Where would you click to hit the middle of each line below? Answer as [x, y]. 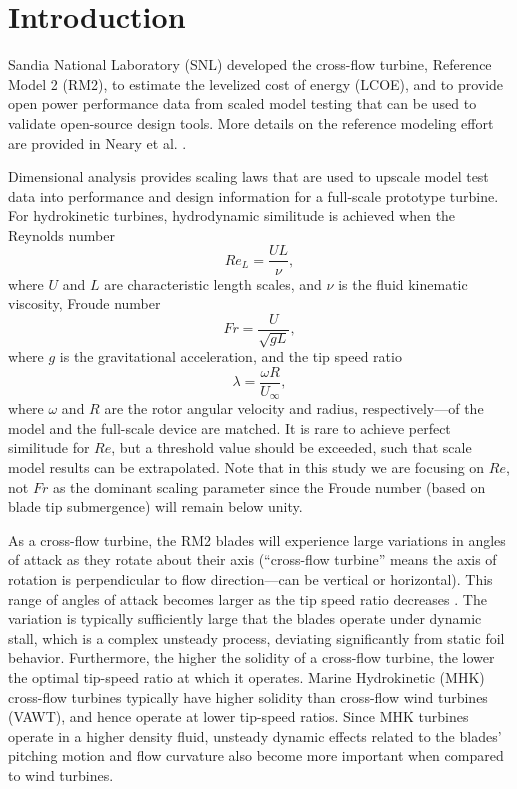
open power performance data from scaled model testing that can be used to [242, 103]
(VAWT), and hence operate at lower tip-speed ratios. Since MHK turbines [238, 716]
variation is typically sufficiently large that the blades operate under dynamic [245, 618]
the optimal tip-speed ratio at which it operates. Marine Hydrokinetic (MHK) [246, 677]
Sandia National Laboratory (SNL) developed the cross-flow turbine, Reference [250, 64]
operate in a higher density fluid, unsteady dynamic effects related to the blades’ [255, 735]
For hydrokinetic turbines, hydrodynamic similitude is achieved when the [232, 215]
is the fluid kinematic [403, 283]
